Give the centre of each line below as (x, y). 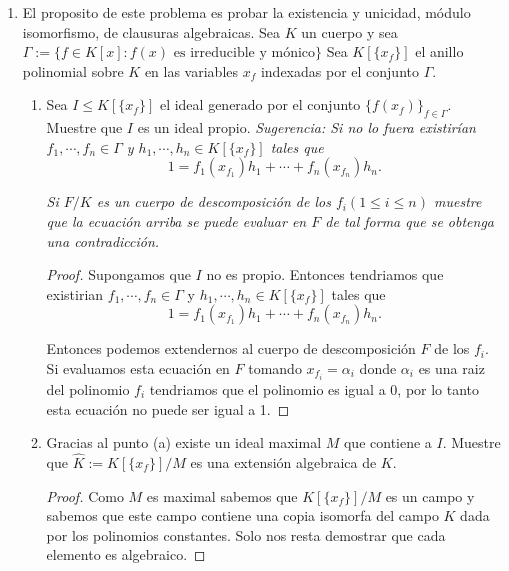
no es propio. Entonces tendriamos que (325, 274)
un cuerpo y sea (349, 31)
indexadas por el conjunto (339, 70)
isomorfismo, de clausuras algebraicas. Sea (151, 31)
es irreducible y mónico (244, 53)
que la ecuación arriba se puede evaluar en (176, 220)
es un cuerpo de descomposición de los (213, 201)
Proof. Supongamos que (118, 274)
